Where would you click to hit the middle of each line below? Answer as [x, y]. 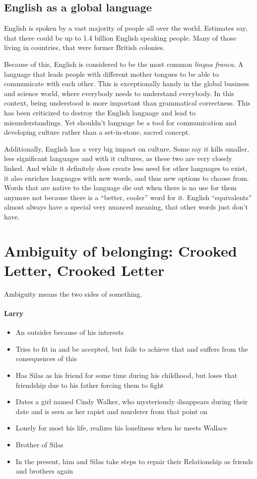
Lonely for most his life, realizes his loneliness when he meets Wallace [121, 428]
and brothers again [44, 471]
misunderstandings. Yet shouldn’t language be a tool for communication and [120, 122]
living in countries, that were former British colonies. [84, 47]
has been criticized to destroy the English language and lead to [100, 112]
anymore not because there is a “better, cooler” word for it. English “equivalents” [128, 197]
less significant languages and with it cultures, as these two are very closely [118, 158]
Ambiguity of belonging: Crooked [121, 250]
